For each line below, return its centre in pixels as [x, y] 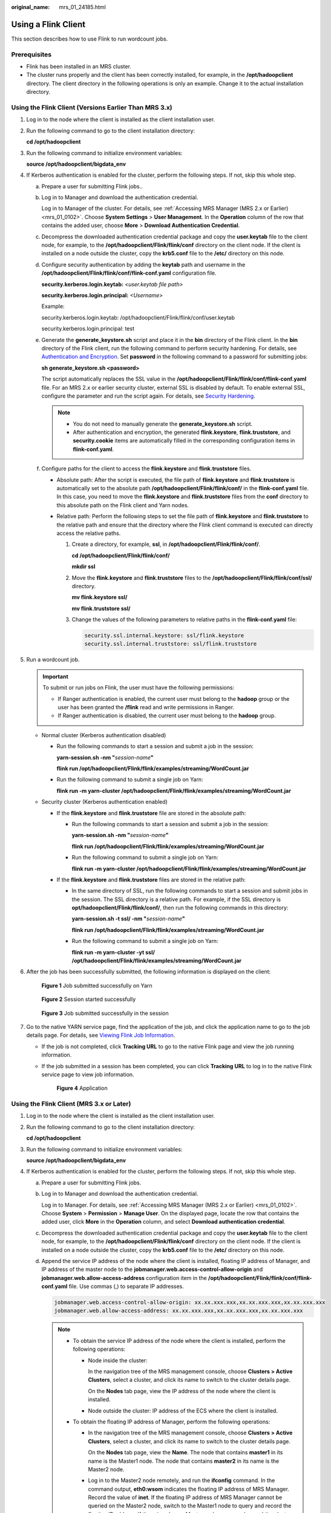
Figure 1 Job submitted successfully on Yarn [97, 985]
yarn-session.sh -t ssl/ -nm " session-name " [128, 919]
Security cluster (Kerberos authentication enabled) [104, 802]
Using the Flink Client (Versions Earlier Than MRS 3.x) [92, 107]
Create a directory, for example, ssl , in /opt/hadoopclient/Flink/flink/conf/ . [166, 544]
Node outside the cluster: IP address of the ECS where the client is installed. [183, 1411]
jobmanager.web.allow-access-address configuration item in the [124, 1278]
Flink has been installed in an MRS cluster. [79, 67]
